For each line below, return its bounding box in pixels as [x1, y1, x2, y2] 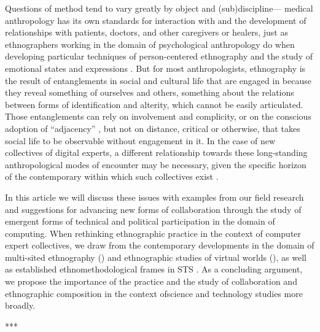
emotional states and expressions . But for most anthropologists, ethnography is [5, 61, 306, 74]
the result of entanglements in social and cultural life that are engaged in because [5, 74, 311, 87]
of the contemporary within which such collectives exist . [5, 170, 219, 183]
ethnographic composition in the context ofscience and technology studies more [5, 287, 303, 299]
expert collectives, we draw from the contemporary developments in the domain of [5, 239, 314, 252]
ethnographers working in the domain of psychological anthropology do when [5, 37, 295, 50]
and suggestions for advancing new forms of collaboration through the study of [5, 203, 302, 215]
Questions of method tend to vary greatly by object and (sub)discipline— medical [5, 2, 313, 14]
